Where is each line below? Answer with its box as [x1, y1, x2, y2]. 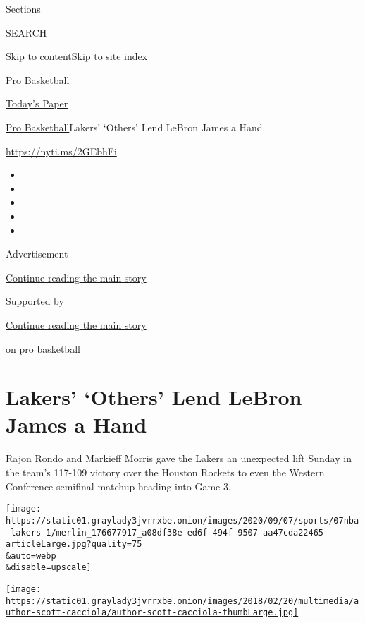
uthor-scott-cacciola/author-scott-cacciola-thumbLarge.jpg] [6, 607, 299, 618]
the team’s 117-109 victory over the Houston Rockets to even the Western [6, 465, 325, 479]
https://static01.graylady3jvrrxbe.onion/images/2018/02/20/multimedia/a [6, 595, 359, 606]
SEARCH [6, 25, 47, 40]
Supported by [6, 294, 64, 308]
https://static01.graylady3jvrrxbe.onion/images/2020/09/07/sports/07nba [6, 515, 359, 526]
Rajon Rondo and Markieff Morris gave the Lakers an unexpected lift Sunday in [6, 451, 352, 466]
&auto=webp [6, 550, 56, 561]
